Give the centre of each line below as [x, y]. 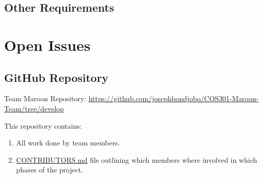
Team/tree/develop [34, 108]
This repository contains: [43, 125]
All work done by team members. [68, 143]
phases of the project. [50, 170]
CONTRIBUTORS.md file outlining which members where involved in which [137, 159]
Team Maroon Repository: [45, 98]
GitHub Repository [56, 77]
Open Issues [47, 44]
